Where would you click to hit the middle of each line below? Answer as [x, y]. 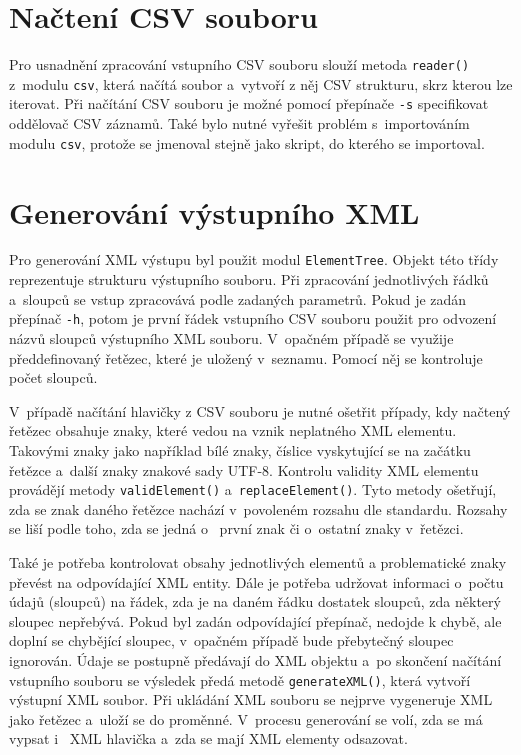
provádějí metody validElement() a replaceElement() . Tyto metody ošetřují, [253, 489]
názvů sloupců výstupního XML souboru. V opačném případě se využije [231, 337]
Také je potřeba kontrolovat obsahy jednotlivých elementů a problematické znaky [258, 561]
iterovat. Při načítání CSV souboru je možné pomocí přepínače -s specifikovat [249, 103]
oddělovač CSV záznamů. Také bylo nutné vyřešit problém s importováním [239, 123]
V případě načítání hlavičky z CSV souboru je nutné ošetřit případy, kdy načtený [260, 410]
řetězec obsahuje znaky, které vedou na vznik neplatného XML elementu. [233, 430]
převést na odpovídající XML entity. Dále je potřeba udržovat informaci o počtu [256, 581]
